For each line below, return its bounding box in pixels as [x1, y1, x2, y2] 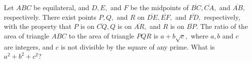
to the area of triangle [69, 30, 134, 40]
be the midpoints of [130, 2, 189, 12]
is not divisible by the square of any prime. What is [61, 41, 215, 51]
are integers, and [4, 41, 54, 51]
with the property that [4, 21, 72, 31]
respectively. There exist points [4, 12, 97, 22]
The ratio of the [200, 21, 248, 31]
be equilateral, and [33, 2, 90, 12]
